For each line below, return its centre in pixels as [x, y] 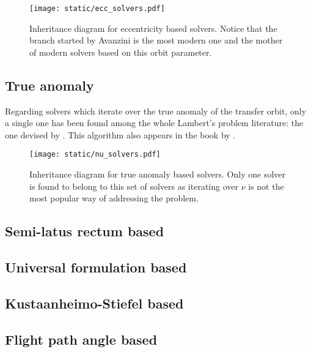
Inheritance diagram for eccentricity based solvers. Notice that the [153, 28]
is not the [266, 186]
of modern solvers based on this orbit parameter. [121, 52]
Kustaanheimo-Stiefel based [94, 303]
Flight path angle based [81, 339]
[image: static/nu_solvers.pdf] [95, 155]
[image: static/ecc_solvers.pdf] [97, 9]
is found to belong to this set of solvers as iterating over [134, 186]
